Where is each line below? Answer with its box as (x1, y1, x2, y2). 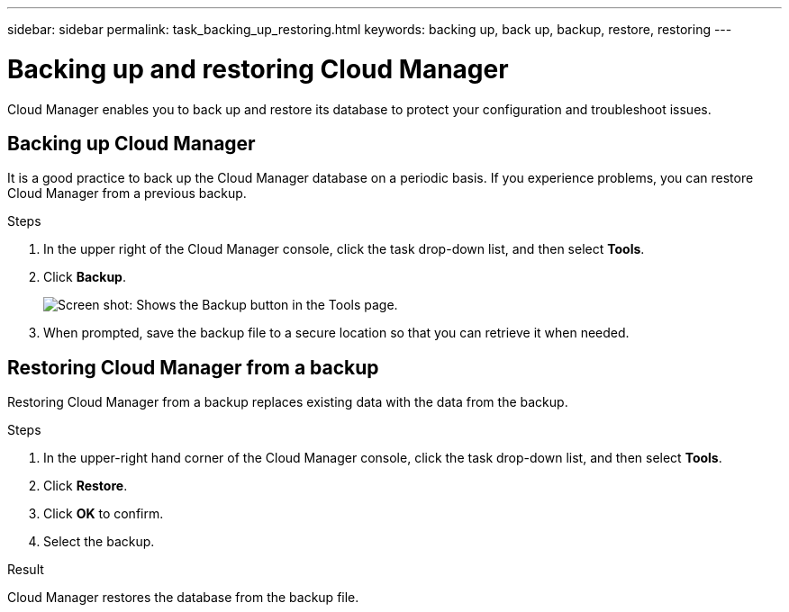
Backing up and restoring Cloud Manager (7, 53, 509, 85)
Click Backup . (43, 269, 126, 285)
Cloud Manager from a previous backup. (7, 185, 247, 202)
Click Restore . (43, 478, 128, 494)
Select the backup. (43, 534, 155, 550)
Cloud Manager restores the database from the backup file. (7, 589, 359, 606)
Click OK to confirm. (43, 506, 164, 522)
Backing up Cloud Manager (7, 131, 256, 155)
